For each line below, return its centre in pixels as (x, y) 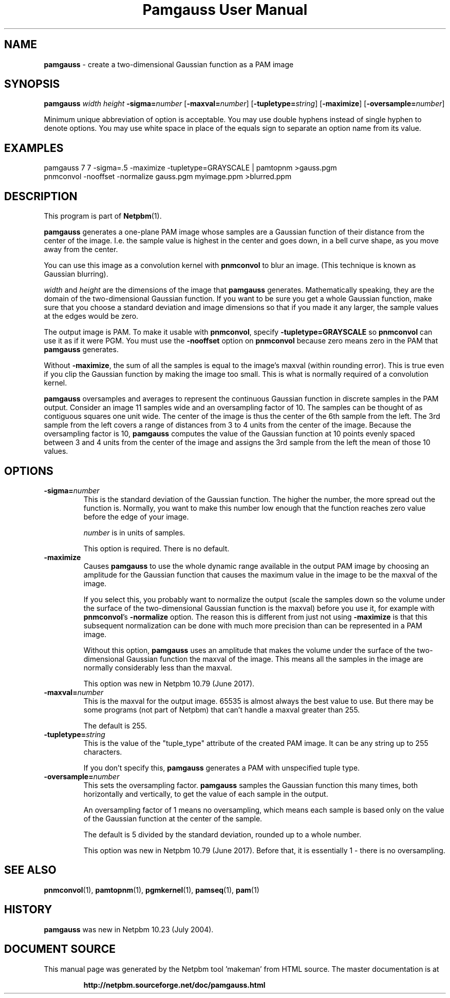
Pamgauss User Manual (225, 10)
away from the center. (81, 249)
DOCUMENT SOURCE (60, 949)
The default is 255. (115, 725)
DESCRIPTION (41, 196)
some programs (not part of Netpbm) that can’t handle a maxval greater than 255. (222, 709)
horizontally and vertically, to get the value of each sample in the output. (206, 794)
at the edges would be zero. (91, 316)
